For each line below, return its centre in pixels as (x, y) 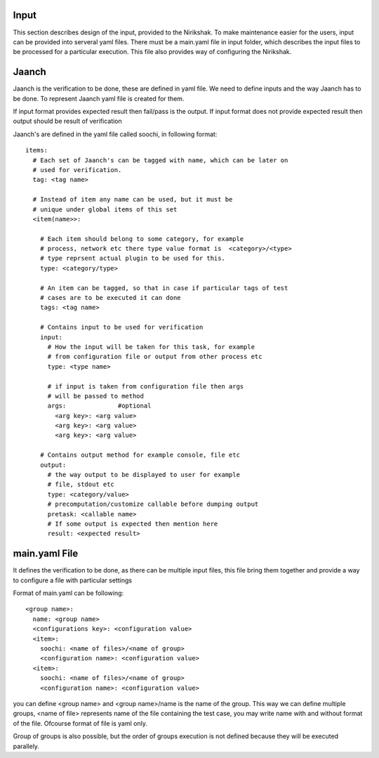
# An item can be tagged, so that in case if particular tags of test (164, 288)
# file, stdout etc (81, 484)
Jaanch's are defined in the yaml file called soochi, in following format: (115, 134)
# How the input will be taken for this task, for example (151, 347)
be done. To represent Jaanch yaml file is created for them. (99, 98)
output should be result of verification (67, 121)
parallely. (26, 746)
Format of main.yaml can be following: (68, 593)
